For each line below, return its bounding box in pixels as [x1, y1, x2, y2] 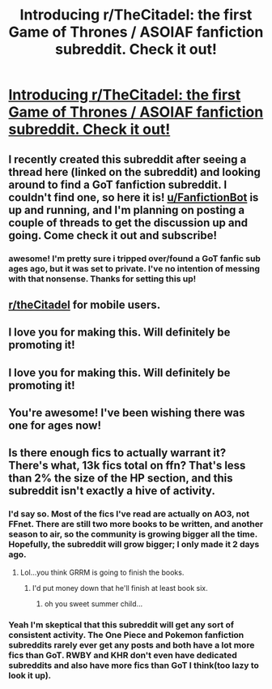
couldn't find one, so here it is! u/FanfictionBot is [8, 190, 259, 204]
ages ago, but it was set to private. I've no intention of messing [8, 263, 261, 274]
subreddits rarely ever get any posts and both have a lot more [8, 639, 255, 650]
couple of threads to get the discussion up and [8, 216, 249, 229]
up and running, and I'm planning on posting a [8, 203, 245, 216]
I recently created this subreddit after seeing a [8, 152, 247, 166]
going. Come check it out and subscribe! [8, 229, 217, 242]
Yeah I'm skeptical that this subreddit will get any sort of [8, 618, 235, 630]
